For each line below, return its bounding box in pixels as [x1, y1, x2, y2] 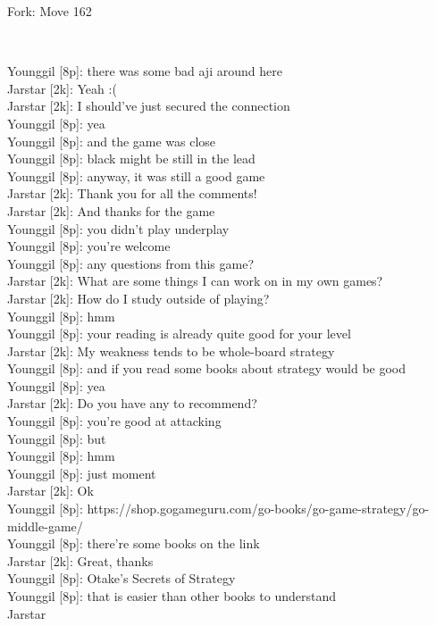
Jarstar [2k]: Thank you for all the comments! [7, 184, 257, 203]
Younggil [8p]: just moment [7, 463, 156, 482]
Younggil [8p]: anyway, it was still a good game [7, 166, 265, 185]
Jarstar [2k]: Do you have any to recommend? [7, 394, 257, 413]
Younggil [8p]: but [7, 429, 106, 447]
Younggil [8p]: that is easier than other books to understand [7, 587, 336, 605]
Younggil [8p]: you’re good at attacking [7, 412, 222, 430]
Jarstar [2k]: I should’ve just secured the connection [7, 96, 290, 115]
